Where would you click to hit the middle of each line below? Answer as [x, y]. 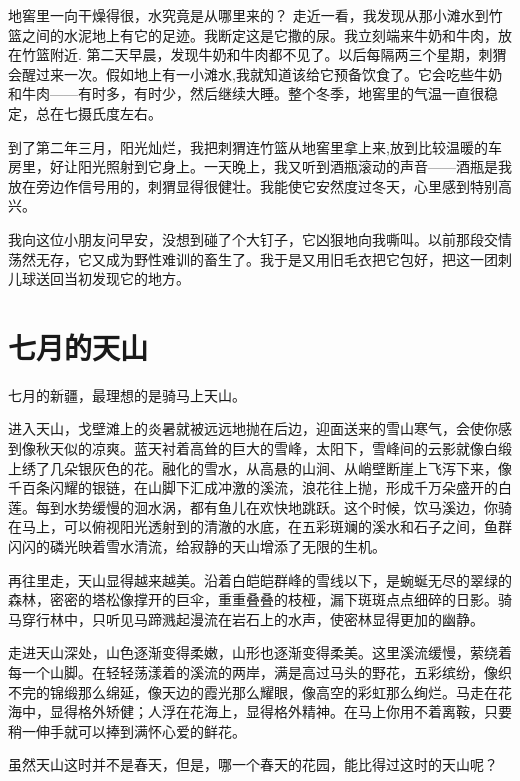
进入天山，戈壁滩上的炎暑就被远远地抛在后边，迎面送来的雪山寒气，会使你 [253, 428]
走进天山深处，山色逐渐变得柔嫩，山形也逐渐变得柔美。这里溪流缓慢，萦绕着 [260, 652]
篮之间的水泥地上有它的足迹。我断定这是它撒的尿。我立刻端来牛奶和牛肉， [253, 34]
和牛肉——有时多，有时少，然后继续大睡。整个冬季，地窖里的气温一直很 [246, 93]
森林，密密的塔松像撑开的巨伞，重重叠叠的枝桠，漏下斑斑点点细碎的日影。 [253, 599]
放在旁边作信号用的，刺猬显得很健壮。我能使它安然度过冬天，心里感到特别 [253, 185]
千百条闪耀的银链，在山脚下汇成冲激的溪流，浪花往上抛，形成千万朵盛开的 [253, 487]
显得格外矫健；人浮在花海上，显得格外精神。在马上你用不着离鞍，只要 [280, 711]
